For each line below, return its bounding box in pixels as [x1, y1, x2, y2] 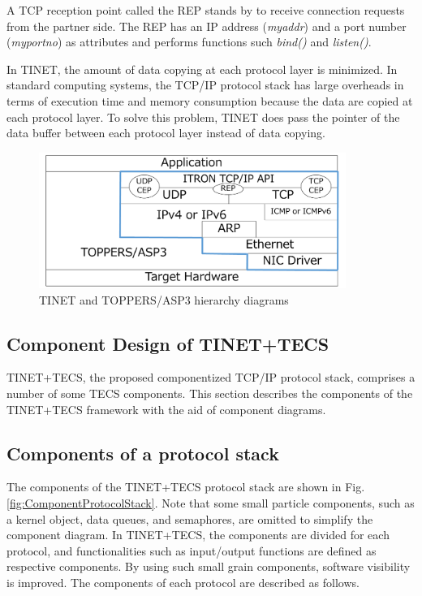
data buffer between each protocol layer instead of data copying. [6, 124, 325, 141]
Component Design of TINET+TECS [6, 330, 329, 356]
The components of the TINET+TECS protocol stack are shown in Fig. [6, 478, 365, 495]
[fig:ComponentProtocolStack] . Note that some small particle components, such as [6, 494, 415, 511]
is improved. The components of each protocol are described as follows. [6, 573, 360, 590]
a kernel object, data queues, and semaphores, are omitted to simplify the [6, 510, 373, 527]
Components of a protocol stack [6, 440, 279, 465]
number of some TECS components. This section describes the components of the [6, 384, 413, 401]
